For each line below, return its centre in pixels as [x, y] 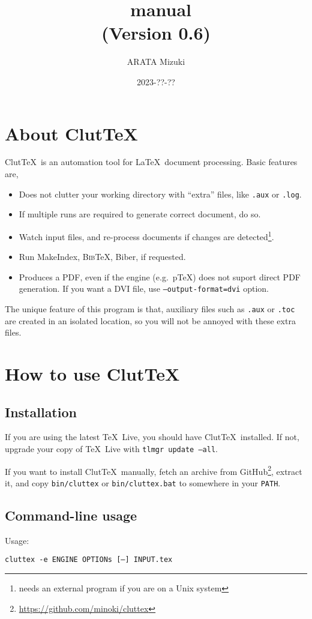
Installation [41, 412]
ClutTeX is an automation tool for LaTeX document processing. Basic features [151, 162]
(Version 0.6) [156, 33]
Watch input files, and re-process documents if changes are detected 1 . [146, 235]
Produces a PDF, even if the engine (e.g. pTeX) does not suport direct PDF [160, 276]
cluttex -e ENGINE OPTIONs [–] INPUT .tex [89, 560]
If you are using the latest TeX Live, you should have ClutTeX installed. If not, [152, 437]
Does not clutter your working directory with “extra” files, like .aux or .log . [160, 194]
